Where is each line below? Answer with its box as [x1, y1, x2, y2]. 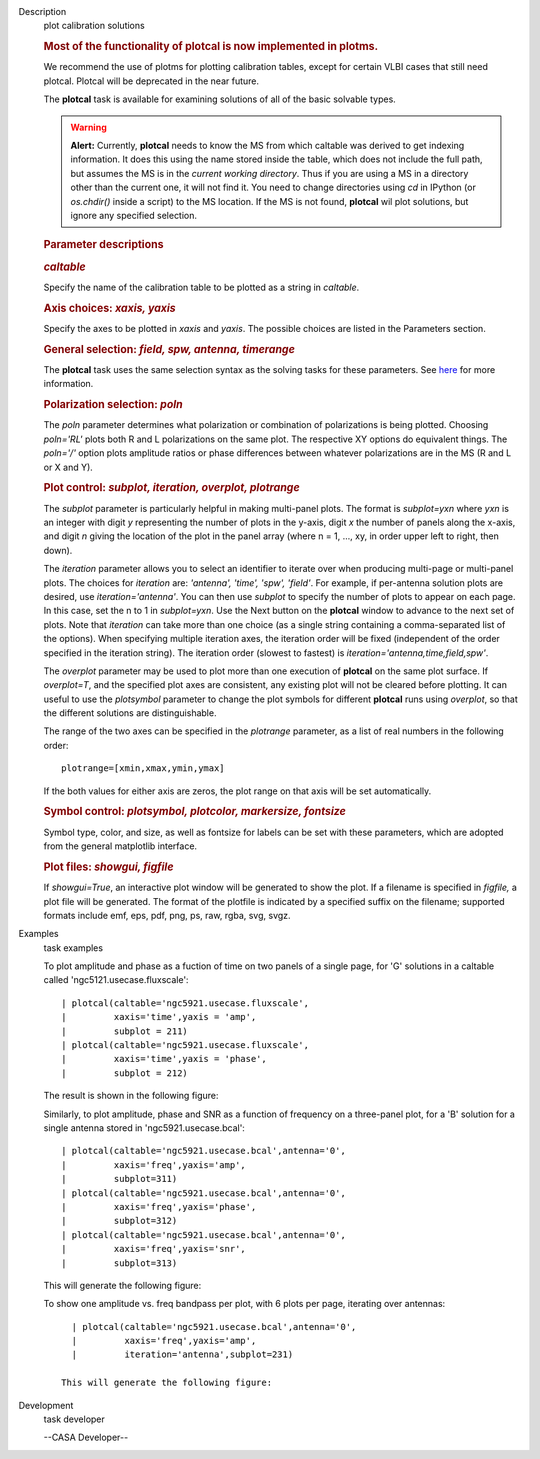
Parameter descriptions [43, 238, 164, 252]
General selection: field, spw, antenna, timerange [43, 342, 295, 356]
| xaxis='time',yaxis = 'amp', [61, 1011, 257, 1023]
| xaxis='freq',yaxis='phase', [61, 1201, 257, 1212]
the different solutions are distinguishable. [43, 707, 217, 719]
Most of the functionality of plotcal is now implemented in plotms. [43, 40, 379, 54]
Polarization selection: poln [43, 398, 184, 412]
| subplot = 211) [61, 1025, 189, 1037]
